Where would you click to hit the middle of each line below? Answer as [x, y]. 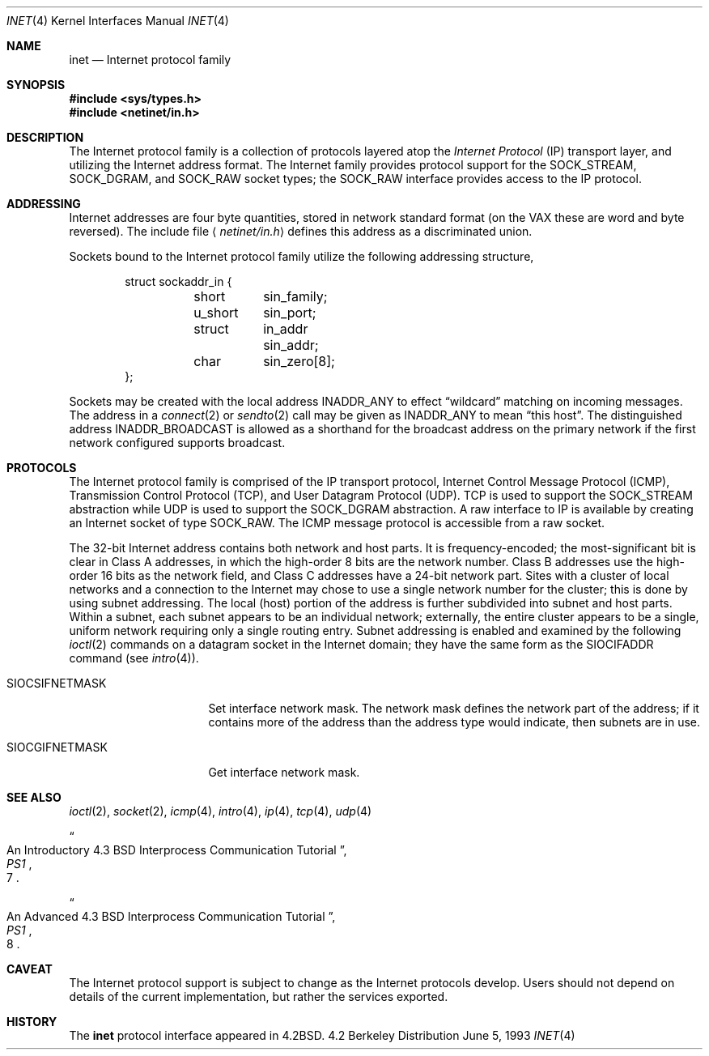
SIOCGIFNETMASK [57, 747]
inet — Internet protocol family [150, 60]
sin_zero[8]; [299, 361]
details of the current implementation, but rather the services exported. [259, 996]
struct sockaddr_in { [178, 281]
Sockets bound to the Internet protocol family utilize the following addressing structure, [301, 256]
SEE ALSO [34, 797]
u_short [216, 313]
